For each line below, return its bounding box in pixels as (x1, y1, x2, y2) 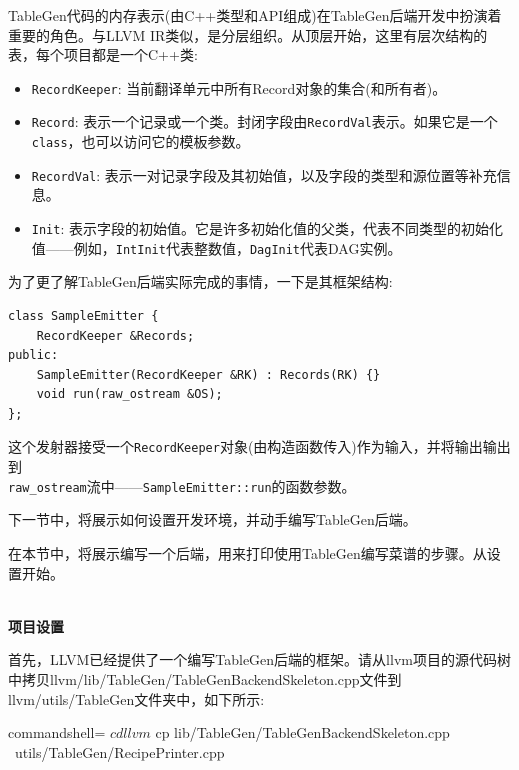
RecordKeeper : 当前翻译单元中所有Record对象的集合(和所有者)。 (31, 77, 447, 98)
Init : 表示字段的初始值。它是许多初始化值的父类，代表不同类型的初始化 (31, 218, 503, 238)
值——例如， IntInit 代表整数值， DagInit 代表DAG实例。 (31, 237, 402, 258)
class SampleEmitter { (8, 308, 159, 323)
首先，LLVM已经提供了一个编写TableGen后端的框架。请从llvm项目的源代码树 (8, 649, 511, 670)
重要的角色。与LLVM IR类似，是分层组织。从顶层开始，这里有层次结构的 (8, 24, 488, 45)
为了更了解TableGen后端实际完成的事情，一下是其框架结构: (8, 271, 393, 292)
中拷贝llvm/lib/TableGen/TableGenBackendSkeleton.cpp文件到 (8, 668, 402, 689)
